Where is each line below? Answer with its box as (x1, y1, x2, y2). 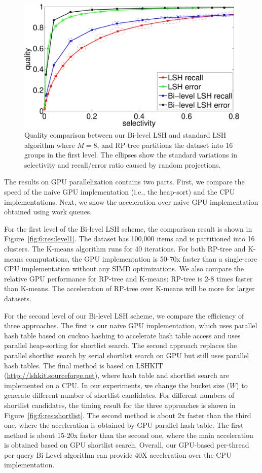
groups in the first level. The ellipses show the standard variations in (24, 149, 237, 160)
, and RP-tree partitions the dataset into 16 (97, 139, 233, 150)
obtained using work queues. (4, 206, 92, 217)
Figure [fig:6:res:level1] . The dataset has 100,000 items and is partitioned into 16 (4, 233, 255, 244)
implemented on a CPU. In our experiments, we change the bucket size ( (4, 380, 230, 390)
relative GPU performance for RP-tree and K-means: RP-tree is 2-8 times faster (4, 273, 253, 283)
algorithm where (24, 139, 75, 150)
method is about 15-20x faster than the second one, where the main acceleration (4, 429, 253, 440)
